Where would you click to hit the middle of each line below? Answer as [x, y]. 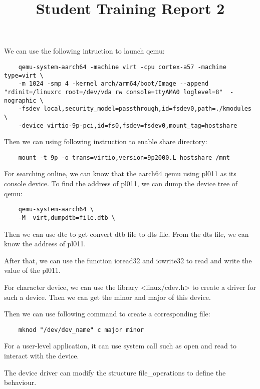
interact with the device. [42, 355]
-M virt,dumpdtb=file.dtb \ [67, 218]
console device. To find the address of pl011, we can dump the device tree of [121, 183]
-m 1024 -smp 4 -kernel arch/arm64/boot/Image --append [113, 84]
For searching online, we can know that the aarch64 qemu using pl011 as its [120, 173]
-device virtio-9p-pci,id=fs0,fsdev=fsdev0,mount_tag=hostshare [128, 125]
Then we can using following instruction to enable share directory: [106, 141]
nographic [20, 100]
